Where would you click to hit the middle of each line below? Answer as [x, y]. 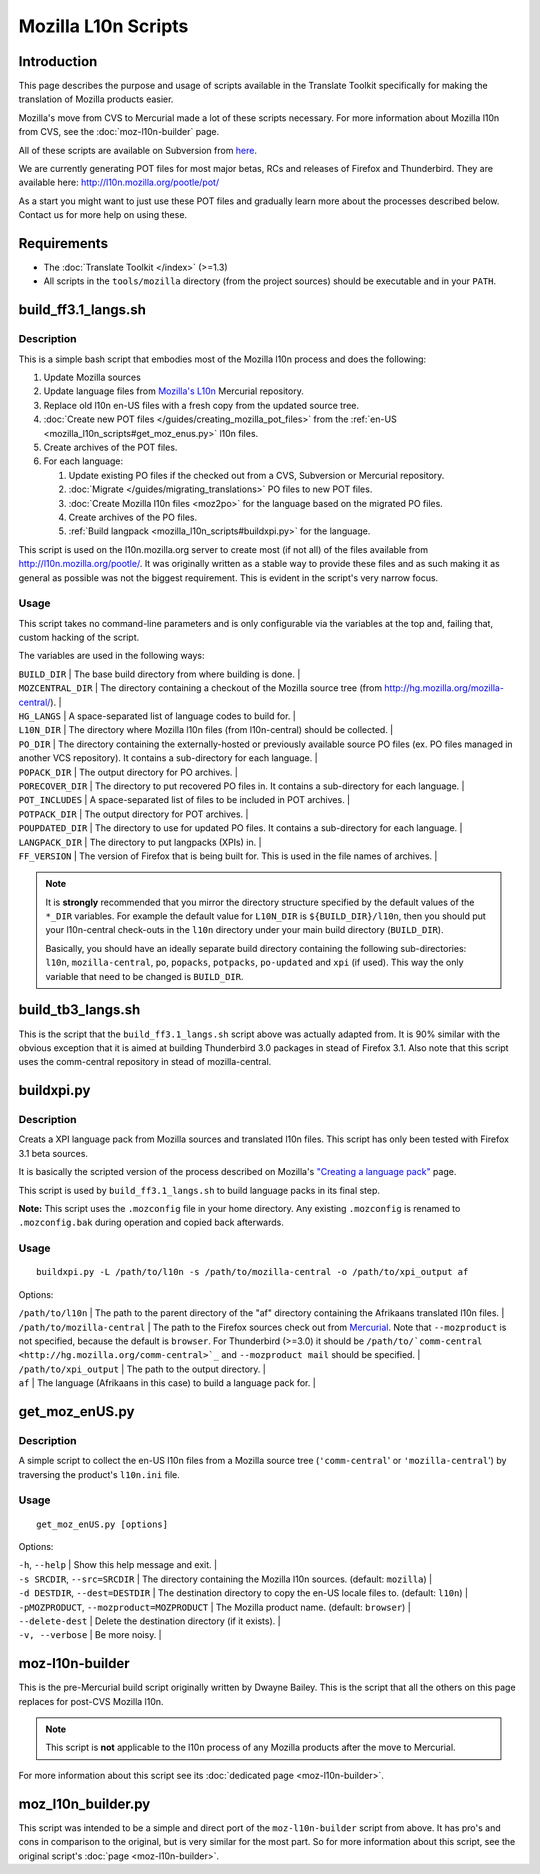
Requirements [63, 243]
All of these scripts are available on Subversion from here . [138, 150]
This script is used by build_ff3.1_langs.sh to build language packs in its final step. [199, 1190]
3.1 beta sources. [53, 1153]
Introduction [58, 61]
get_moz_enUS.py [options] [102, 1524]
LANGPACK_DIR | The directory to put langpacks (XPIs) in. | [140, 842]
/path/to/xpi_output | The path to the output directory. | [142, 1369]
